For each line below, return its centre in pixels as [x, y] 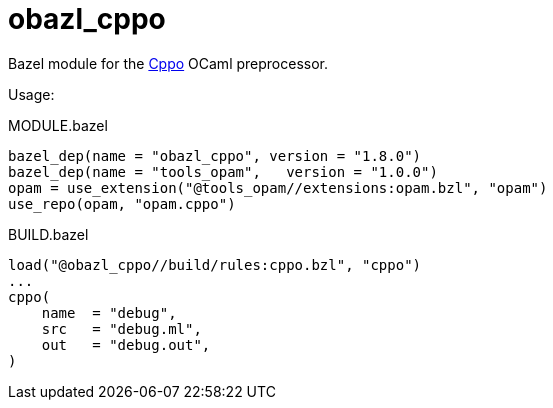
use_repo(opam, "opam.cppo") [122, 203]
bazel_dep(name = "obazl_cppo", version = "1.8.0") [215, 155]
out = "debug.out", [126, 344]
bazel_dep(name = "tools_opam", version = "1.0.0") [223, 171]
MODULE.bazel [58, 125]
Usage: [31, 94]
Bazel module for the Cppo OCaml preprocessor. [168, 63]
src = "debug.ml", [121, 328]
